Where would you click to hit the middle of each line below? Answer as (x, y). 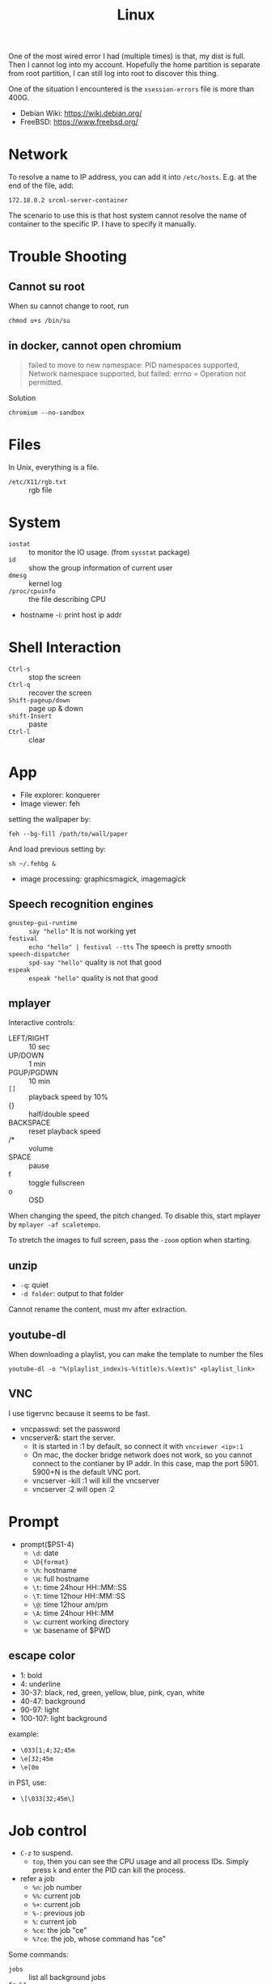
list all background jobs (68, 1978)
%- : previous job (59, 1913)
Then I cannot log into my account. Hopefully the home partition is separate (134, 65)
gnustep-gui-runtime (43, 923)
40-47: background (53, 1701)
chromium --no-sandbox (47, 413)
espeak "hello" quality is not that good (93, 977)
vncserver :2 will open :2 (73, 1489)
